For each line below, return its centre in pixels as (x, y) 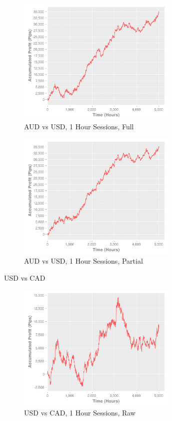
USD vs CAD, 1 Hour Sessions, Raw (80, 412)
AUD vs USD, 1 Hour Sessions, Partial (83, 261)
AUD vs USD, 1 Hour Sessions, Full (79, 126)
